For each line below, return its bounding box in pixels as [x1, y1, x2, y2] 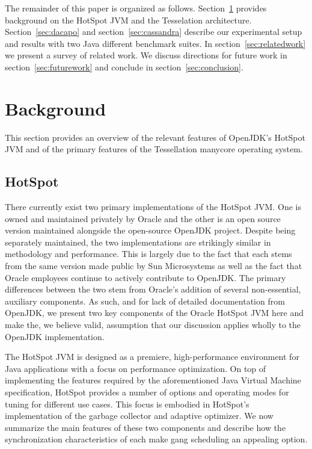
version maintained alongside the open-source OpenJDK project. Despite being [5, 224, 296, 237]
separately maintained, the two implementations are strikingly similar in [5, 235, 271, 248]
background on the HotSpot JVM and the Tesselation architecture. [5, 13, 252, 26]
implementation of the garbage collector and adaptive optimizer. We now [5, 409, 274, 422]
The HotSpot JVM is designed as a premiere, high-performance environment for [5, 350, 299, 363]
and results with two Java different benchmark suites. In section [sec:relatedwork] [5, 37, 306, 49]
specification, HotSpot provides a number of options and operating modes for [5, 385, 289, 398]
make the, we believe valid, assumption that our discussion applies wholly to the [5, 318, 301, 331]
